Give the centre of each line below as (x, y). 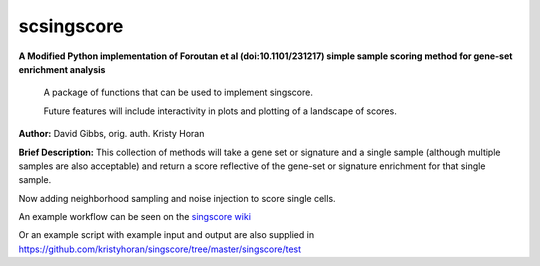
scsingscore (71, 26)
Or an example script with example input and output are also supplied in (166, 235)
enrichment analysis (62, 69)
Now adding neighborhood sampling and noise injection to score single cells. (177, 198)
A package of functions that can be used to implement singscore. (178, 92)
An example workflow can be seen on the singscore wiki (135, 217)
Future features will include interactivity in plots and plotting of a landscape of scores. (220, 111)
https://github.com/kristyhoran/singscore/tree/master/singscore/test (160, 249)
